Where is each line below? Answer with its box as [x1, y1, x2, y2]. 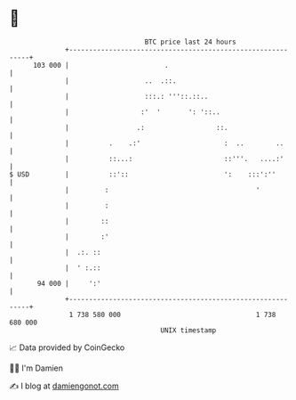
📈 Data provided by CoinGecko [9, 342, 125, 353]
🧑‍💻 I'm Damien [9, 363, 64, 373]
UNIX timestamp [160, 325, 217, 335]
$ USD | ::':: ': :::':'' [9, 169, 276, 179]
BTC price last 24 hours [144, 37, 237, 46]
